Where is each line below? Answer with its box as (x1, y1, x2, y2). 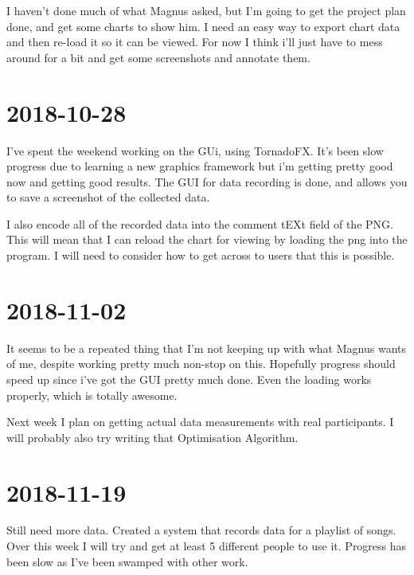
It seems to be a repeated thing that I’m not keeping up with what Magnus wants (6, 339, 406, 356)
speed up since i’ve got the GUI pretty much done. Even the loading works (6, 370, 372, 387)
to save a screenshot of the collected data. (6, 189, 210, 205)
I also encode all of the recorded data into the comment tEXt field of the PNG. (6, 215, 393, 232)
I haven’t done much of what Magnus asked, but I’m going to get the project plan (6, 2, 406, 18)
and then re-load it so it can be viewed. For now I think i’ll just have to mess (6, 33, 383, 50)
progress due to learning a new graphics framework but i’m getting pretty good (6, 158, 393, 174)
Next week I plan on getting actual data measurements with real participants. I (6, 413, 394, 430)
